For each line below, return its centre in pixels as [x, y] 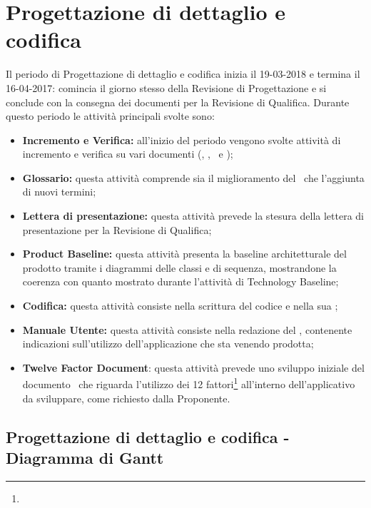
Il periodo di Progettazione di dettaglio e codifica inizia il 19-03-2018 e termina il [183, 74]
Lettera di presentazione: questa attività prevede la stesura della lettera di [193, 216]
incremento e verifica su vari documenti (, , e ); [128, 154]
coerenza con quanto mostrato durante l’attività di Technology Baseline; [181, 281]
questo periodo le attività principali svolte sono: [110, 116]
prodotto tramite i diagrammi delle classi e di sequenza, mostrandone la [179, 267]
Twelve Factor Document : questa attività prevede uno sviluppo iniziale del [193, 367]
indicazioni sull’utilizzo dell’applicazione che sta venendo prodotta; [168, 344]
